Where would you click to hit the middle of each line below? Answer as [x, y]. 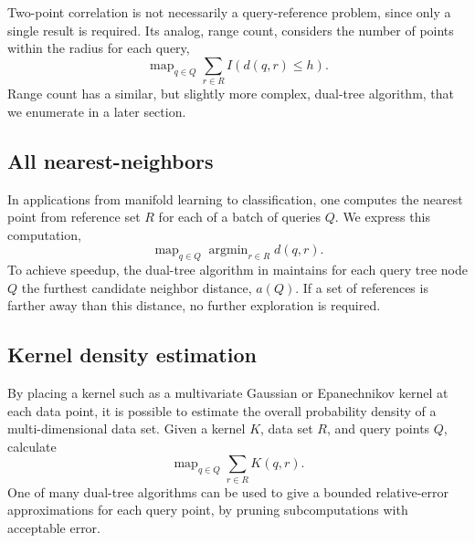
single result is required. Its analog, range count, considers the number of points [231, 30]
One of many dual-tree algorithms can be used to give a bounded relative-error [228, 491]
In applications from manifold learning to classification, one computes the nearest [235, 198]
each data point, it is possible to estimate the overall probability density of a [222, 410]
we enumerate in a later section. [97, 111]
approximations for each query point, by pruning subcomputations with [208, 510]
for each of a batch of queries [240, 217]
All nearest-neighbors [111, 160]
